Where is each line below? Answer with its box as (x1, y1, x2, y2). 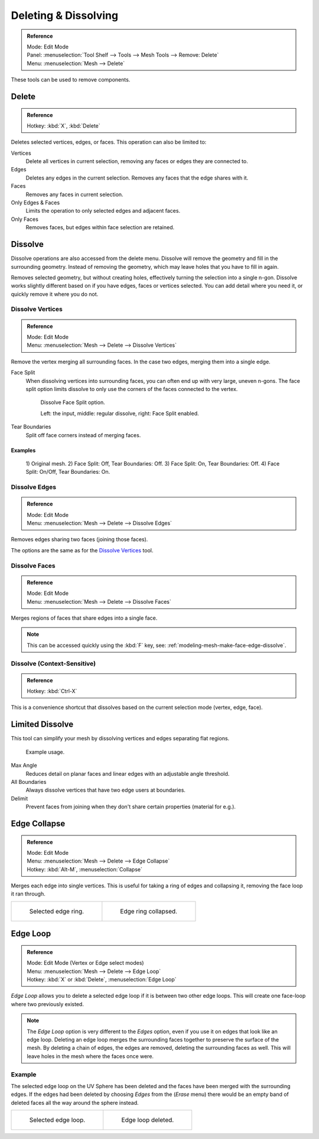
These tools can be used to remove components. (11, 76, 131, 83)
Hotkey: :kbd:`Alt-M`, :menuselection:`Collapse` (27, 865, 143, 873)
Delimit (11, 795, 28, 802)
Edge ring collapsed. (120, 907, 177, 915)
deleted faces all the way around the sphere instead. (11, 1099, 139, 1106)
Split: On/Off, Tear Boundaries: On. (25, 468, 110, 476)
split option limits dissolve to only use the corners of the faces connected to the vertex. (25, 385, 238, 392)
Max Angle (11, 762, 38, 769)
